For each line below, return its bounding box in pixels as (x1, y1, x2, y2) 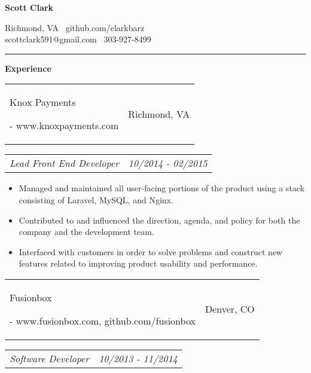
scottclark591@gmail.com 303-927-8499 (5, 33, 151, 45)
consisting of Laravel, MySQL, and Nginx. (19, 193, 173, 206)
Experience (5, 62, 51, 74)
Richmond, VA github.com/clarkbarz (5, 21, 145, 33)
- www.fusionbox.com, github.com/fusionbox (10, 313, 196, 328)
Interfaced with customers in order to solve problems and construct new (19, 245, 283, 258)
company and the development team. (19, 225, 154, 238)
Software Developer (10, 351, 90, 365)
